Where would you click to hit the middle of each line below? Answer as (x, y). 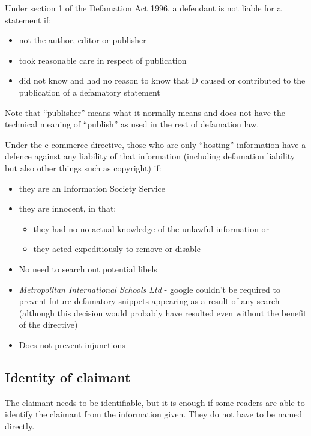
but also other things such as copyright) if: (83, 167)
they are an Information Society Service (92, 188)
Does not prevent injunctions (72, 344)
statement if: (28, 20)
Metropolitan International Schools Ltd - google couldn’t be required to (149, 289)
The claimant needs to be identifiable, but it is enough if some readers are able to (155, 402)
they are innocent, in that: (68, 208)
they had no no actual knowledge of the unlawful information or (151, 228)
